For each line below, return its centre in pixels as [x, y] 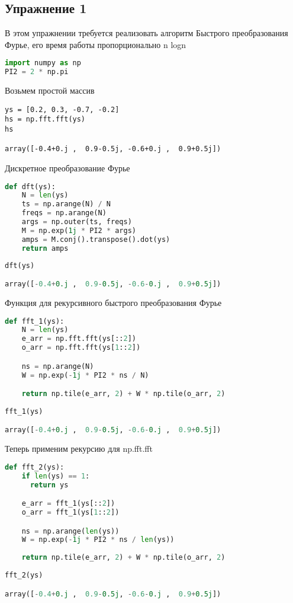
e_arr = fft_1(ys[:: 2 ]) [68, 504]
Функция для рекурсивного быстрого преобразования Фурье [113, 303]
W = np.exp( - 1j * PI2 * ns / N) [85, 375]
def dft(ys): [30, 186]
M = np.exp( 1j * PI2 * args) [79, 230]
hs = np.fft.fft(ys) [45, 119]
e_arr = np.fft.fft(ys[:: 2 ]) [79, 339]
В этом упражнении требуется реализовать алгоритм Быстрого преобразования [146, 33]
